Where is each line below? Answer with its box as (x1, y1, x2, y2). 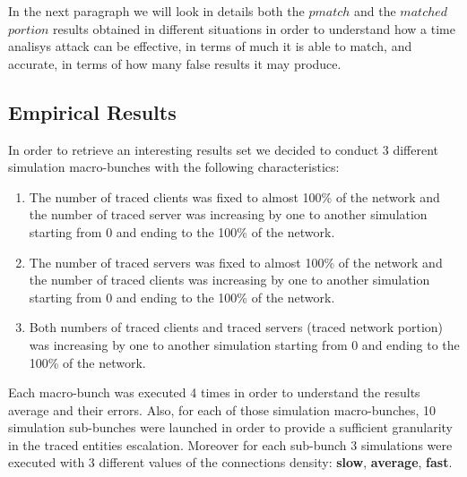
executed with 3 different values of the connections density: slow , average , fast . (8, 453, 453, 472)
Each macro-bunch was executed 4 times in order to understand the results (8, 383, 420, 402)
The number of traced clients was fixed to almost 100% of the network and (29, 187, 440, 206)
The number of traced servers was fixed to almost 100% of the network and (29, 252, 443, 271)
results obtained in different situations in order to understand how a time (52, 19, 455, 38)
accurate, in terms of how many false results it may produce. (8, 54, 342, 72)
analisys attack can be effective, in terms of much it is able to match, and (8, 37, 412, 55)
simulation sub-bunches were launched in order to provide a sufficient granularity (8, 418, 454, 437)
